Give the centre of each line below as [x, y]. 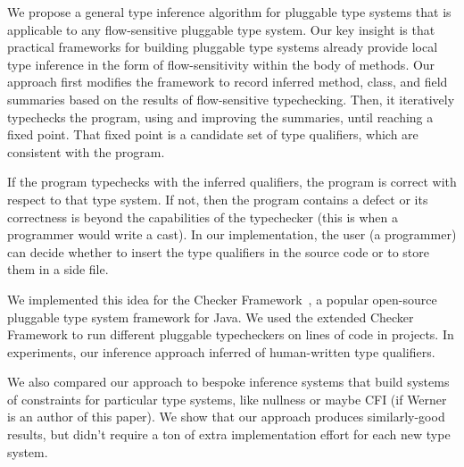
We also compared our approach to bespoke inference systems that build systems [228, 382]
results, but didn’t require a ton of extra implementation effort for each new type [229, 434]
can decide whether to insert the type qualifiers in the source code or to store [219, 251]
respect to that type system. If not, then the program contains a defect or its [218, 199]
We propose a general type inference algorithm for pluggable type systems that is [229, 12]
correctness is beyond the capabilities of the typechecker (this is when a [203, 217]
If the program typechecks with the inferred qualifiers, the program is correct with [232, 182]
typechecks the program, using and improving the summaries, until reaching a [220, 117]
